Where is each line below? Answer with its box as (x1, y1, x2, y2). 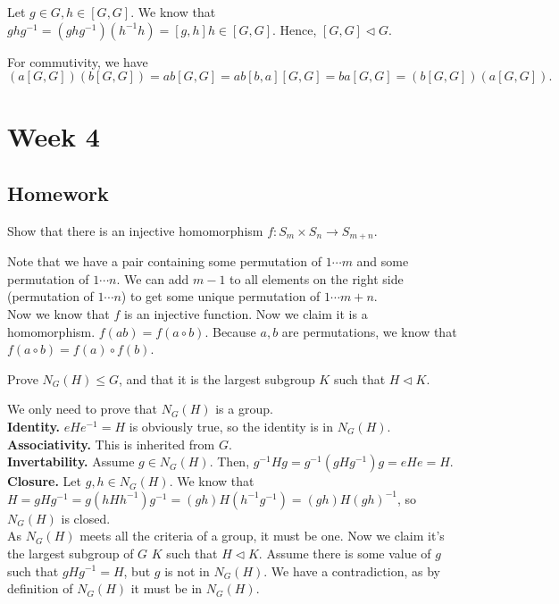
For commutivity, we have (7, 52, 148, 71)
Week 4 (7, 118, 100, 155)
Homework (7, 179, 109, 206)
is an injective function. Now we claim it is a (123, 305, 368, 323)
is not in (164, 561, 210, 580)
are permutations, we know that (281, 322, 457, 340)
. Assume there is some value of (258, 543, 431, 562)
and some (356, 252, 409, 271)
